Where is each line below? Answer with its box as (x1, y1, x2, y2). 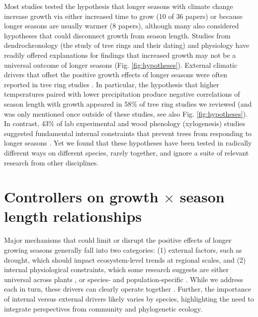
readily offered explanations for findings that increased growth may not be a (4, 49, 236, 60)
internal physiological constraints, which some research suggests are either (4, 264, 229, 275)
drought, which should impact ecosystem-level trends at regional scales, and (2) (4, 254, 246, 265)
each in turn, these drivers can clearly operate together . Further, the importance (4, 284, 251, 294)
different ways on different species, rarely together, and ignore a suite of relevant (4, 147, 249, 158)
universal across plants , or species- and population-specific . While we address (4, 274, 243, 284)
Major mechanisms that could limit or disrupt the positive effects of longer (4, 235, 232, 245)
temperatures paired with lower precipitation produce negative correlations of (4, 89, 240, 99)
